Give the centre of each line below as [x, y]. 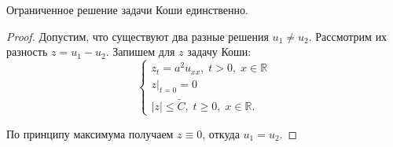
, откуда [221, 133]
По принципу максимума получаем [90, 133]
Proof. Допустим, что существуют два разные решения [138, 36]
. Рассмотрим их [348, 36]
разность [27, 51]
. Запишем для [140, 51]
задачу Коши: [219, 51]
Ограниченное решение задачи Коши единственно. [127, 9]
